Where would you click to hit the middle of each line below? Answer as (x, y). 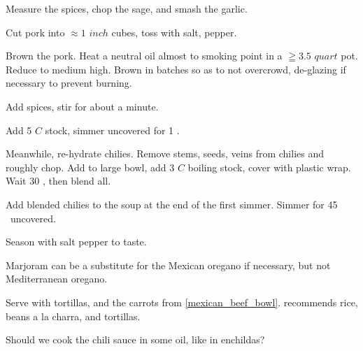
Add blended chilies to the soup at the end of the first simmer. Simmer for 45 (172, 204)
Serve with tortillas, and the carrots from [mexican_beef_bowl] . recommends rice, (182, 302)
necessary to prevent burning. (69, 83)
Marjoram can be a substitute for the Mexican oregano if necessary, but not (168, 265)
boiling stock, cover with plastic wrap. (269, 167)
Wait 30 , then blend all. (58, 181)
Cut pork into (35, 32)
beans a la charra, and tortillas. (73, 316)
